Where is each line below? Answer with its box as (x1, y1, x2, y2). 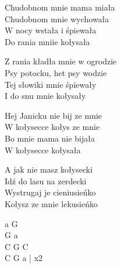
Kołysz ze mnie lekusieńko (5, 197, 98, 209)
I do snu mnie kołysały (5, 90, 86, 102)
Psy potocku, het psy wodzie (5, 66, 107, 78)
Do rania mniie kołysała (5, 35, 90, 47)
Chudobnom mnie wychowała (5, 12, 109, 25)
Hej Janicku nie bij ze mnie (5, 109, 102, 121)
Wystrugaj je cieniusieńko (5, 186, 96, 198)
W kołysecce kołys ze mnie (5, 121, 100, 133)
